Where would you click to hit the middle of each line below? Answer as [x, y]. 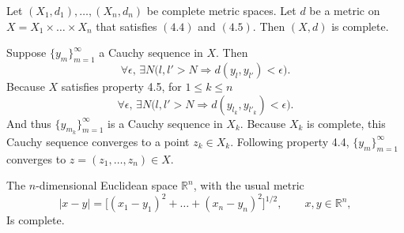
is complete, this [346, 123]
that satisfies [126, 26]
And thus [29, 123]
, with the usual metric [249, 185]
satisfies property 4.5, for [121, 86]
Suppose [26, 53]
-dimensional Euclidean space [107, 185]
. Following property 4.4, [290, 141]
